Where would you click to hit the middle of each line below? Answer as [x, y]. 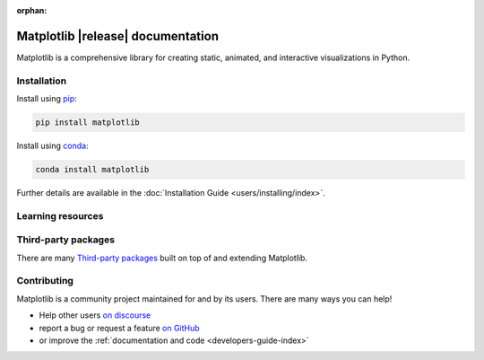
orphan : [32, 10]
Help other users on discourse [95, 315]
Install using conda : [52, 146]
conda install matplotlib [92, 169]
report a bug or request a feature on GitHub [120, 328]
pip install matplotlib [88, 123]
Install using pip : [47, 99]
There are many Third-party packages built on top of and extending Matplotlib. [162, 258]
